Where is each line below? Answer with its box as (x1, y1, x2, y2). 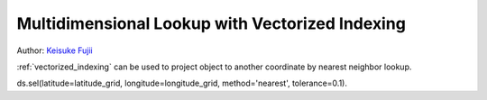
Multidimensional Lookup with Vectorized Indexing (16, 14, 406, 33)
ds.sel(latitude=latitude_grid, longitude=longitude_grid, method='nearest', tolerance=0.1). (16, 77, 347, 89)
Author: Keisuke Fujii (16, 45, 94, 56)
